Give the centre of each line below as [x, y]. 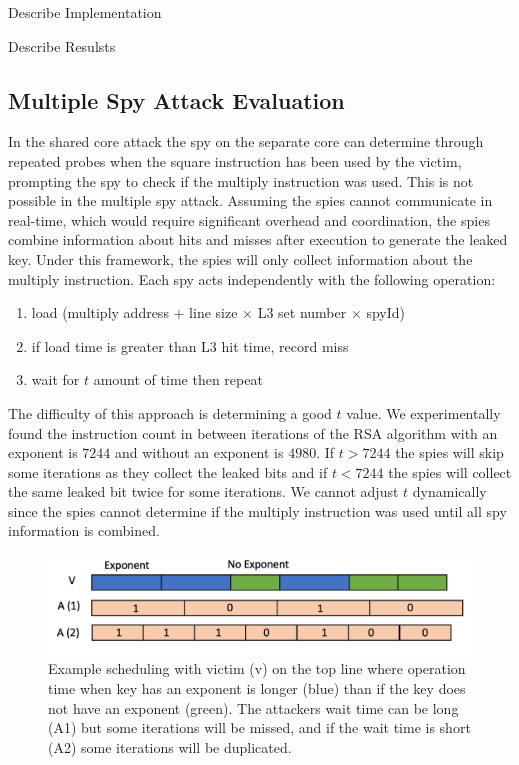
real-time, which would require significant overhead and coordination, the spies [249, 219]
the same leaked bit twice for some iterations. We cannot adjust [203, 491]
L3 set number [302, 312]
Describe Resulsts [62, 45]
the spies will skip [449, 452]
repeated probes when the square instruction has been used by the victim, [235, 160]
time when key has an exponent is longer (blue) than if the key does [257, 688]
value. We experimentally [423, 412]
